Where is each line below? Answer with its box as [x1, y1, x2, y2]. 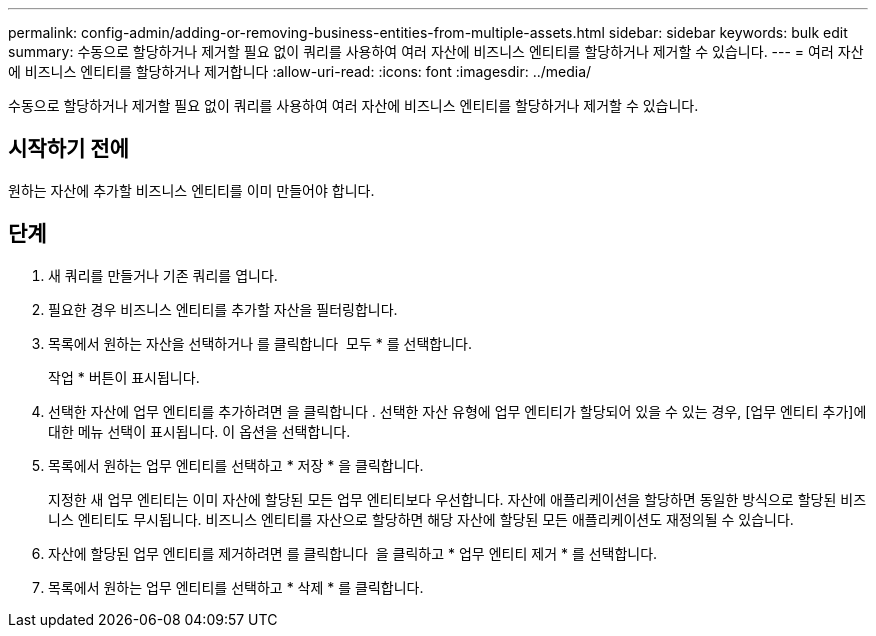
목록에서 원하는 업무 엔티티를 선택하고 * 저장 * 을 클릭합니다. [48, 456, 424, 474]
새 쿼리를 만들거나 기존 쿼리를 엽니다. [48, 266, 278, 284]
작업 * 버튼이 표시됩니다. [48, 368, 200, 386]
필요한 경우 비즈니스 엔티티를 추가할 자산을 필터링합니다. [48, 300, 398, 318]
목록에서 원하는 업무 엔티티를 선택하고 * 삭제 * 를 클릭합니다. [48, 578, 424, 596]
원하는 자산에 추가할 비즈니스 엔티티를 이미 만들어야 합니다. [8, 181, 375, 199]
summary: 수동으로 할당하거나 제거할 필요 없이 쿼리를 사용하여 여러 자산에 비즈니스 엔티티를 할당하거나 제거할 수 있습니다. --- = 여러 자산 [8, 43, 864, 60]
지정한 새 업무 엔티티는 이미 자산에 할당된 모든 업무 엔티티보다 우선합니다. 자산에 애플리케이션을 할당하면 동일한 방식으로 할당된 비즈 [48, 490, 867, 508]
